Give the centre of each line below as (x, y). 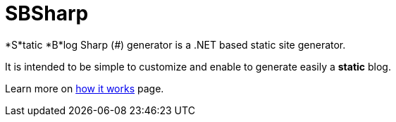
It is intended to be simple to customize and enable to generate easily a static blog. (198, 66)
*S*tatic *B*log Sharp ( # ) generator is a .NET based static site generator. (175, 44)
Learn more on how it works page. (85, 88)
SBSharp (47, 13)
